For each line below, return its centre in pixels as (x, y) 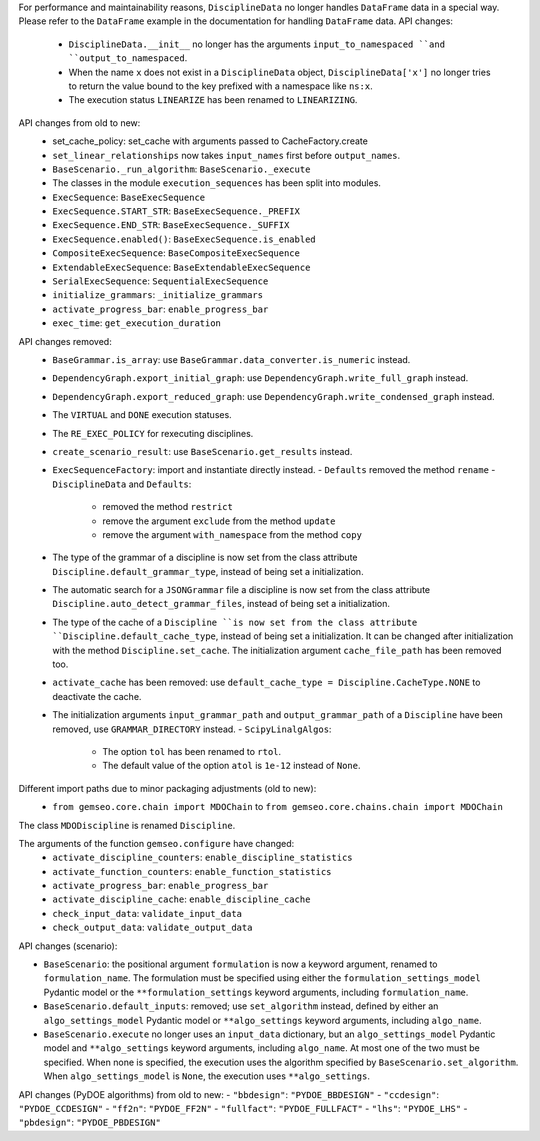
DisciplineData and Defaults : (122, 484)
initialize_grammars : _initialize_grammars (158, 295)
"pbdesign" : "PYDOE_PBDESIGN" (90, 1122)
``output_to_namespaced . (128, 58)
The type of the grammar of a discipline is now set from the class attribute (205, 557)
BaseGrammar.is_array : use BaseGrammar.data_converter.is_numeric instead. (231, 359)
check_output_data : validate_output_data (152, 927)
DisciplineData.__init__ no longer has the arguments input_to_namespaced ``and (256, 44)
